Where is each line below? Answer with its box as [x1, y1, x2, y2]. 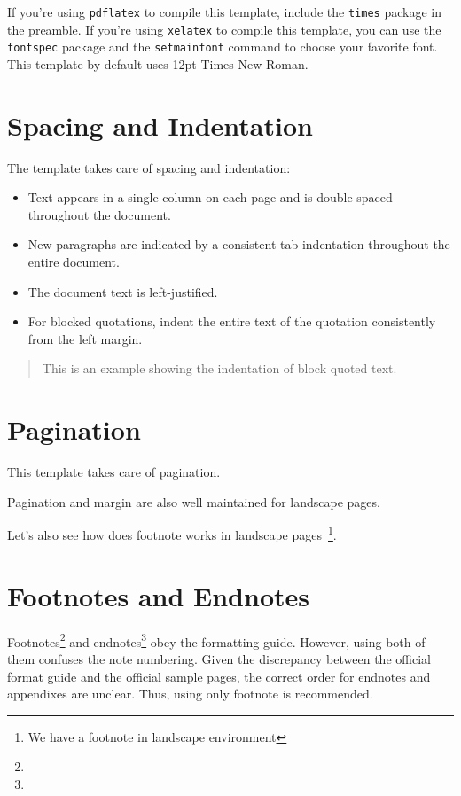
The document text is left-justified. [27, 282, 218, 300]
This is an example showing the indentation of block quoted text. [42, 359, 397, 378]
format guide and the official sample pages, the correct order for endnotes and [7, 667, 431, 685]
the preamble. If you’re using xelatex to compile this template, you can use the [7, 20, 441, 38]
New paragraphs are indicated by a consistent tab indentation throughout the [27, 235, 450, 254]
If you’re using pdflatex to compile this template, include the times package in [7, 3, 441, 20]
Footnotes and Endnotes [7, 577, 309, 613]
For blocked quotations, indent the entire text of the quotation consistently [27, 312, 436, 331]
